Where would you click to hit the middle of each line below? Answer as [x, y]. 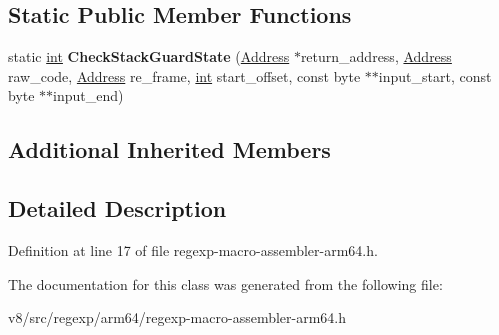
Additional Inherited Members [169, 149]
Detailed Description [117, 208]
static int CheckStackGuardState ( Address [149, 56]
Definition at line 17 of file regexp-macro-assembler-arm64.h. [193, 249]
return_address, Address [376, 56]
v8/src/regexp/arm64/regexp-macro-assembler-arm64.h [177, 317]
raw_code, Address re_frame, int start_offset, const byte [184, 75]
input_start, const [435, 75]
